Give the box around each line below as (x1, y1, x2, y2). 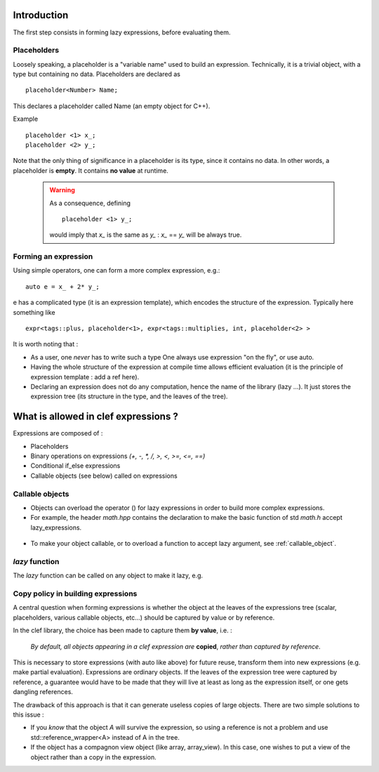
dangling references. (13, 688, 74, 696)
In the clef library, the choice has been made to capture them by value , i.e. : (13, 626, 232, 635)
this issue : (13, 710, 45, 719)
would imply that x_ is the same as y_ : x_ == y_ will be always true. (49, 230, 242, 239)
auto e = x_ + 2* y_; (25, 282, 100, 291)
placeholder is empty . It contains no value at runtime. (13, 166, 168, 175)
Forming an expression (13, 251, 93, 261)
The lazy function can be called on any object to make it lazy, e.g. (13, 571, 204, 580)
